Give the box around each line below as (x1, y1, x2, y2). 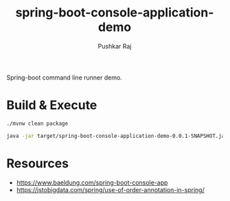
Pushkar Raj (97, 42, 132, 50)
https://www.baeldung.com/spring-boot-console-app (16, 178, 168, 187)
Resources (6, 156, 69, 171)
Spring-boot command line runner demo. (6, 73, 123, 82)
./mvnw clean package (6, 120, 69, 127)
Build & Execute (6, 97, 97, 113)
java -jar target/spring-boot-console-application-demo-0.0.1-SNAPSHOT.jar (6, 132, 228, 139)
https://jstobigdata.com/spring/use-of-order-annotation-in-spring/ (16, 185, 205, 193)
